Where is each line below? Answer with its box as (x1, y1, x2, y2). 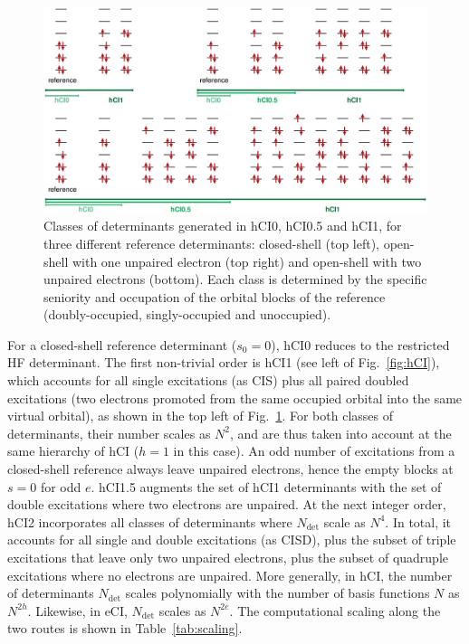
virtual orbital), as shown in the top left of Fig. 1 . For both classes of (7, 406, 393, 425)
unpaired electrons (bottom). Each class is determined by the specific (43, 270, 427, 289)
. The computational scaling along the (229, 601, 441, 620)
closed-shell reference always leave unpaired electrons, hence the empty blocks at (7, 459, 454, 478)
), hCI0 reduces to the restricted (271, 335, 450, 354)
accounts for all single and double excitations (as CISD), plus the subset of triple (7, 530, 456, 549)
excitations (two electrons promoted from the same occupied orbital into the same (7, 388, 463, 407)
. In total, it (385, 512, 452, 531)
